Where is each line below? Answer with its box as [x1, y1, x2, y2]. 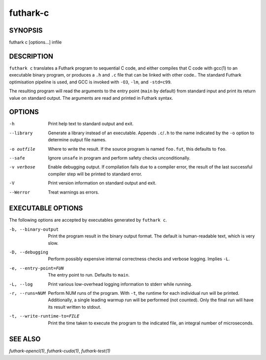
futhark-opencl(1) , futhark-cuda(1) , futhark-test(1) [9, 348, 111, 354]
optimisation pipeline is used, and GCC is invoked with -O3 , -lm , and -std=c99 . [9, 79, 172, 85]
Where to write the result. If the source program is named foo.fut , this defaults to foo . [48, 146, 227, 152]
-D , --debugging [9, 249, 49, 255]
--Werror [9, 189, 31, 195]
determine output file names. [48, 137, 107, 143]
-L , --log [9, 281, 33, 287]
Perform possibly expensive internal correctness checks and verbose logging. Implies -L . [48, 256, 230, 262]
